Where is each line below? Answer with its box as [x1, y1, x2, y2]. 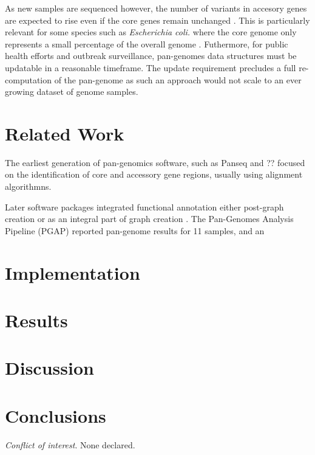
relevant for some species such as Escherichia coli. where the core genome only [5, 26, 297, 38]
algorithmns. [5, 180, 52, 193]
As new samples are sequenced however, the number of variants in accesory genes [5, 2, 307, 14]
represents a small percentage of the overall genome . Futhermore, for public [5, 37, 288, 50]
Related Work [5, 120, 124, 145]
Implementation [5, 260, 140, 285]
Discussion [5, 355, 94, 380]
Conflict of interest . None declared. [5, 438, 135, 451]
